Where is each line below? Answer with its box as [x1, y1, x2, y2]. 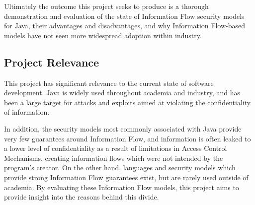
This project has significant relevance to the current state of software [4, 77, 214, 88]
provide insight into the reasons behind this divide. [4, 192, 159, 202]
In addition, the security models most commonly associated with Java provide [4, 123, 242, 134]
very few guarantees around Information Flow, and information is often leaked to [4, 133, 251, 143]
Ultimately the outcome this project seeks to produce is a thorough [4, 1, 209, 11]
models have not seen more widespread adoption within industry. [4, 30, 202, 40]
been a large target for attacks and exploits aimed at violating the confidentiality [4, 97, 251, 107]
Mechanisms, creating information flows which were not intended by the [4, 152, 223, 163]
